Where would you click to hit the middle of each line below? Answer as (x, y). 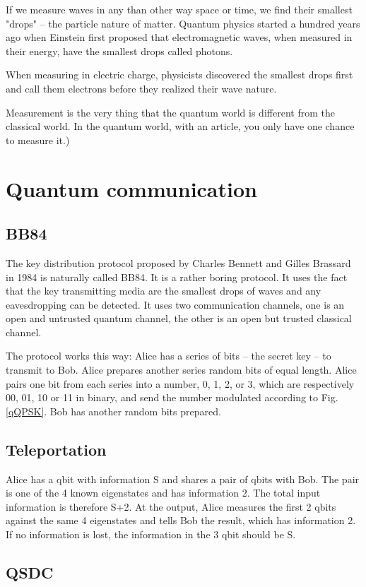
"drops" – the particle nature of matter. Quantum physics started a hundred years (183, 23)
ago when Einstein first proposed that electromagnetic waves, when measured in (179, 37)
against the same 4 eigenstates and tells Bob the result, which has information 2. (181, 520)
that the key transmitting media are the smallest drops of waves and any (164, 291)
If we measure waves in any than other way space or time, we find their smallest (179, 9)
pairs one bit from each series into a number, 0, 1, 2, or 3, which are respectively (180, 383)
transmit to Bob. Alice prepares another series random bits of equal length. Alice (181, 370)
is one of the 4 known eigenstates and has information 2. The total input (163, 493)
